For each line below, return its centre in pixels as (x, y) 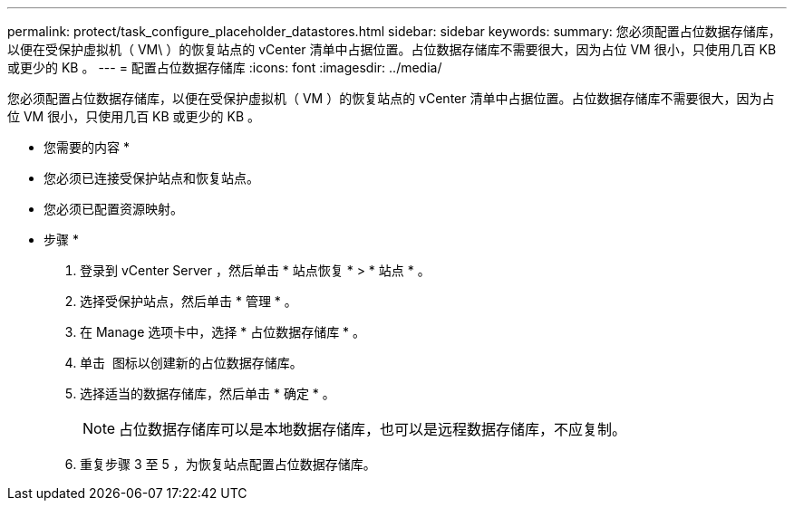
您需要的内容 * (87, 147)
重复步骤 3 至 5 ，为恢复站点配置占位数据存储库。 (228, 464)
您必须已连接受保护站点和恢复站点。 (151, 178)
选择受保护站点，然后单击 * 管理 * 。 (189, 301)
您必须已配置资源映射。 (113, 209)
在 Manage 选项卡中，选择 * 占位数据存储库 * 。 (223, 332)
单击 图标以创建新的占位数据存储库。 (191, 363)
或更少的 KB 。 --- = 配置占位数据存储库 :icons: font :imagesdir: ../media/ (225, 67)
